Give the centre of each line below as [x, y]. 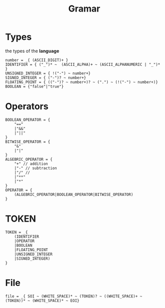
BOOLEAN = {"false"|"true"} [35, 86]
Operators [27, 107]
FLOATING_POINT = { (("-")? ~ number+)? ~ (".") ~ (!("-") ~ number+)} [81, 82]
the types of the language [32, 51]
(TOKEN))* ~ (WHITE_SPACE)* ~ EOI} [42, 300]
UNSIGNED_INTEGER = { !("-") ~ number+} [48, 73]
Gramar [84, 9]
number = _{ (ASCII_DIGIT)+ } [37, 60]
